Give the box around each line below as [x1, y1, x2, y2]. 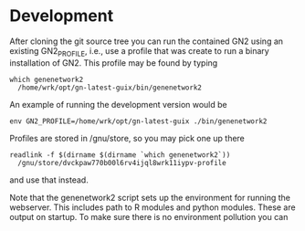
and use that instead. [9, 174, 89, 185]
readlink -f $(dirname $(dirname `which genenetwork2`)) [9, 150, 231, 160]
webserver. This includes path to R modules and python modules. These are [9, 202, 296, 213]
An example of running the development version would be [9, 99, 228, 110]
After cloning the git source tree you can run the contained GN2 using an [9, 36, 284, 47]
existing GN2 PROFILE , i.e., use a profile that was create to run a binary [9, 45, 269, 58]
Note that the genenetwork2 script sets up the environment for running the [9, 192, 290, 203]
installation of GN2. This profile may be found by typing [9, 57, 218, 68]
